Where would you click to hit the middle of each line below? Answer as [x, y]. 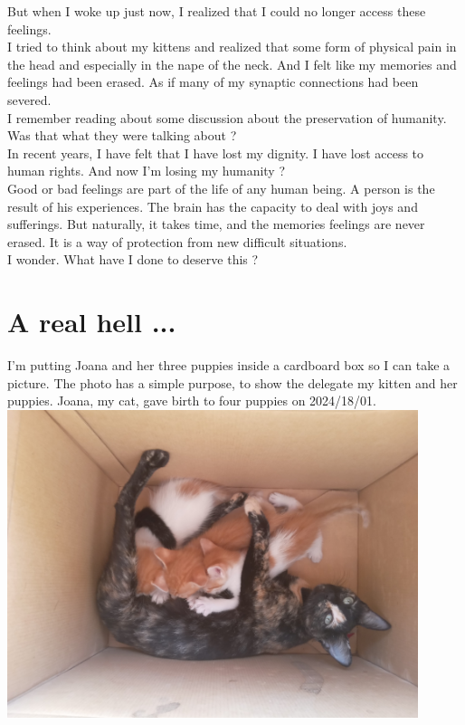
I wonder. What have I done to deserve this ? [133, 259]
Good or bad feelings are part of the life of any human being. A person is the [221, 188]
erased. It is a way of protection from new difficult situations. [177, 241]
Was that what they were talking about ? [122, 135]
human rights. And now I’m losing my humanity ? [147, 171]
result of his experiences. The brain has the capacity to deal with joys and [213, 206]
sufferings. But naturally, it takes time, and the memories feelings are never [216, 224]
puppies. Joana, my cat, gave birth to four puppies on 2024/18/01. [192, 401]
